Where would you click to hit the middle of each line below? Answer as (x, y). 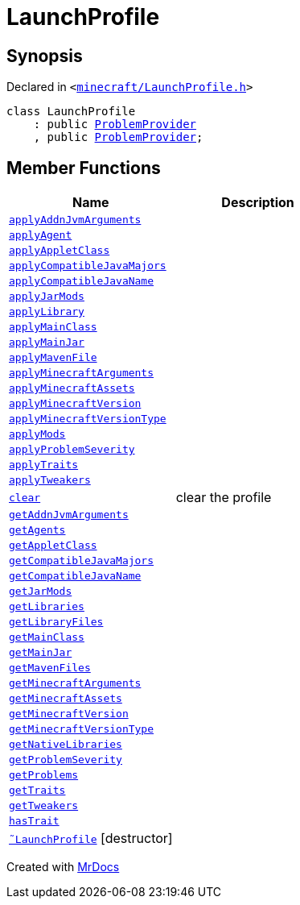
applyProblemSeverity (72, 450)
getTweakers (44, 806)
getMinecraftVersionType (82, 729)
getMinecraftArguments (75, 683)
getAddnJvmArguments (69, 515)
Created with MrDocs (63, 867)
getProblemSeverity (66, 760)
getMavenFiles (50, 668)
